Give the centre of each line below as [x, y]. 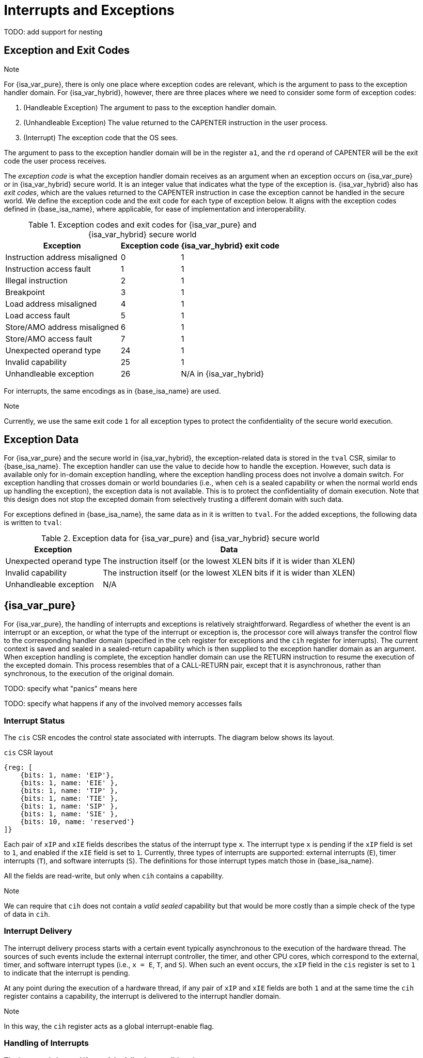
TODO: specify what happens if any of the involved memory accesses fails [123, 704]
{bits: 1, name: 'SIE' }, [69, 814]
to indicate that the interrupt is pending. [67, 973]
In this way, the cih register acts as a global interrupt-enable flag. [109, 1026]
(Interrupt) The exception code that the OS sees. [101, 137]
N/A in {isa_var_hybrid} [222, 373]
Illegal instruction [37, 280]
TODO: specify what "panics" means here [70, 689]
